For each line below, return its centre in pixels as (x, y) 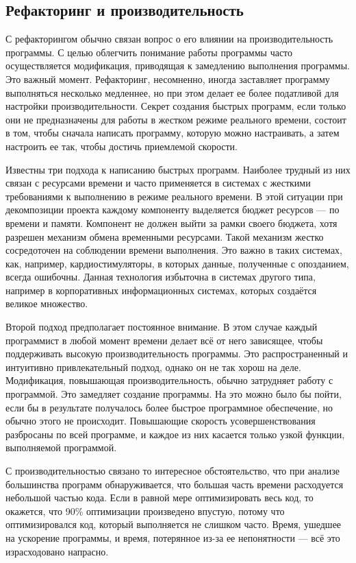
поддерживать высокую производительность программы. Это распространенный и (177, 354)
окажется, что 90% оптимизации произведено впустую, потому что (145, 511)
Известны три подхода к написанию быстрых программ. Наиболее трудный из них (178, 169)
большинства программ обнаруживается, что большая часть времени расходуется (175, 484)
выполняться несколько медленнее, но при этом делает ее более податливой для (172, 92)
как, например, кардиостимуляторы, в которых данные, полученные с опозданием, (177, 263)
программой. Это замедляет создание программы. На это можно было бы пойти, (174, 394)
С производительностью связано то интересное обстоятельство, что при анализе (173, 471)
